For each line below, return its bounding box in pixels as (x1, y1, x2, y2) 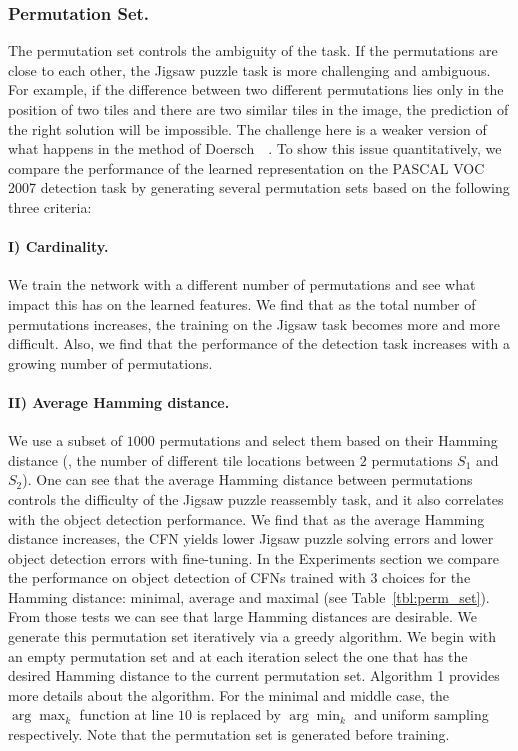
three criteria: (8, 196, 92, 217)
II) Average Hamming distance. (8, 391, 230, 412)
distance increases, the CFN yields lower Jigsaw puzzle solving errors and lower (8, 528, 494, 549)
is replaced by (196, 704, 281, 725)
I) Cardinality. (8, 236, 109, 257)
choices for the (382, 567, 471, 588)
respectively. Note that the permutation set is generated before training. (8, 724, 450, 745)
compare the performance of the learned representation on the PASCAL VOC (8, 157, 485, 178)
